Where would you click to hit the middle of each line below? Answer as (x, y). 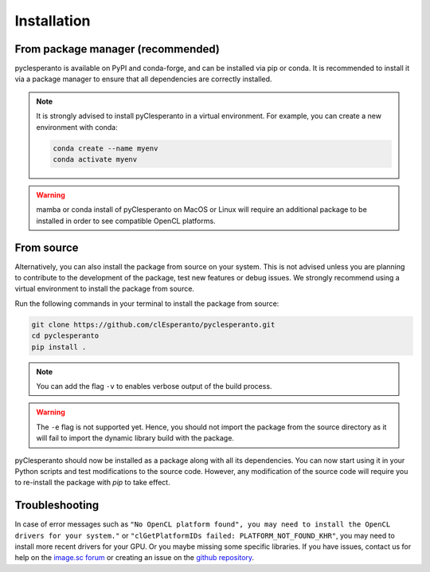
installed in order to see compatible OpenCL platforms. (126, 221)
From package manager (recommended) (117, 49)
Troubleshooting (57, 505)
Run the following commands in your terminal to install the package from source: (147, 304)
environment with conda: (77, 127)
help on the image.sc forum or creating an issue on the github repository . (135, 558)
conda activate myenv (95, 159)
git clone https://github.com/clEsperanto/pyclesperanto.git (153, 324)
